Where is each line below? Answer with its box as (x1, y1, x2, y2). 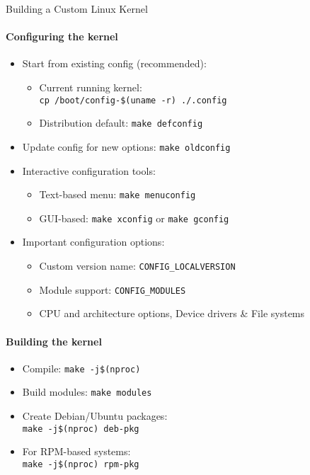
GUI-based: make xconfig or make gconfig (39, 210, 229, 225)
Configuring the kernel (6, 29, 118, 44)
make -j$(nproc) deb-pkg (22, 423, 139, 434)
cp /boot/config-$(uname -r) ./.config (39, 95, 227, 105)
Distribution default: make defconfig (39, 115, 203, 130)
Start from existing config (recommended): (22, 56, 207, 71)
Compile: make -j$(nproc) (22, 360, 141, 375)
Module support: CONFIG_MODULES (39, 282, 186, 297)
